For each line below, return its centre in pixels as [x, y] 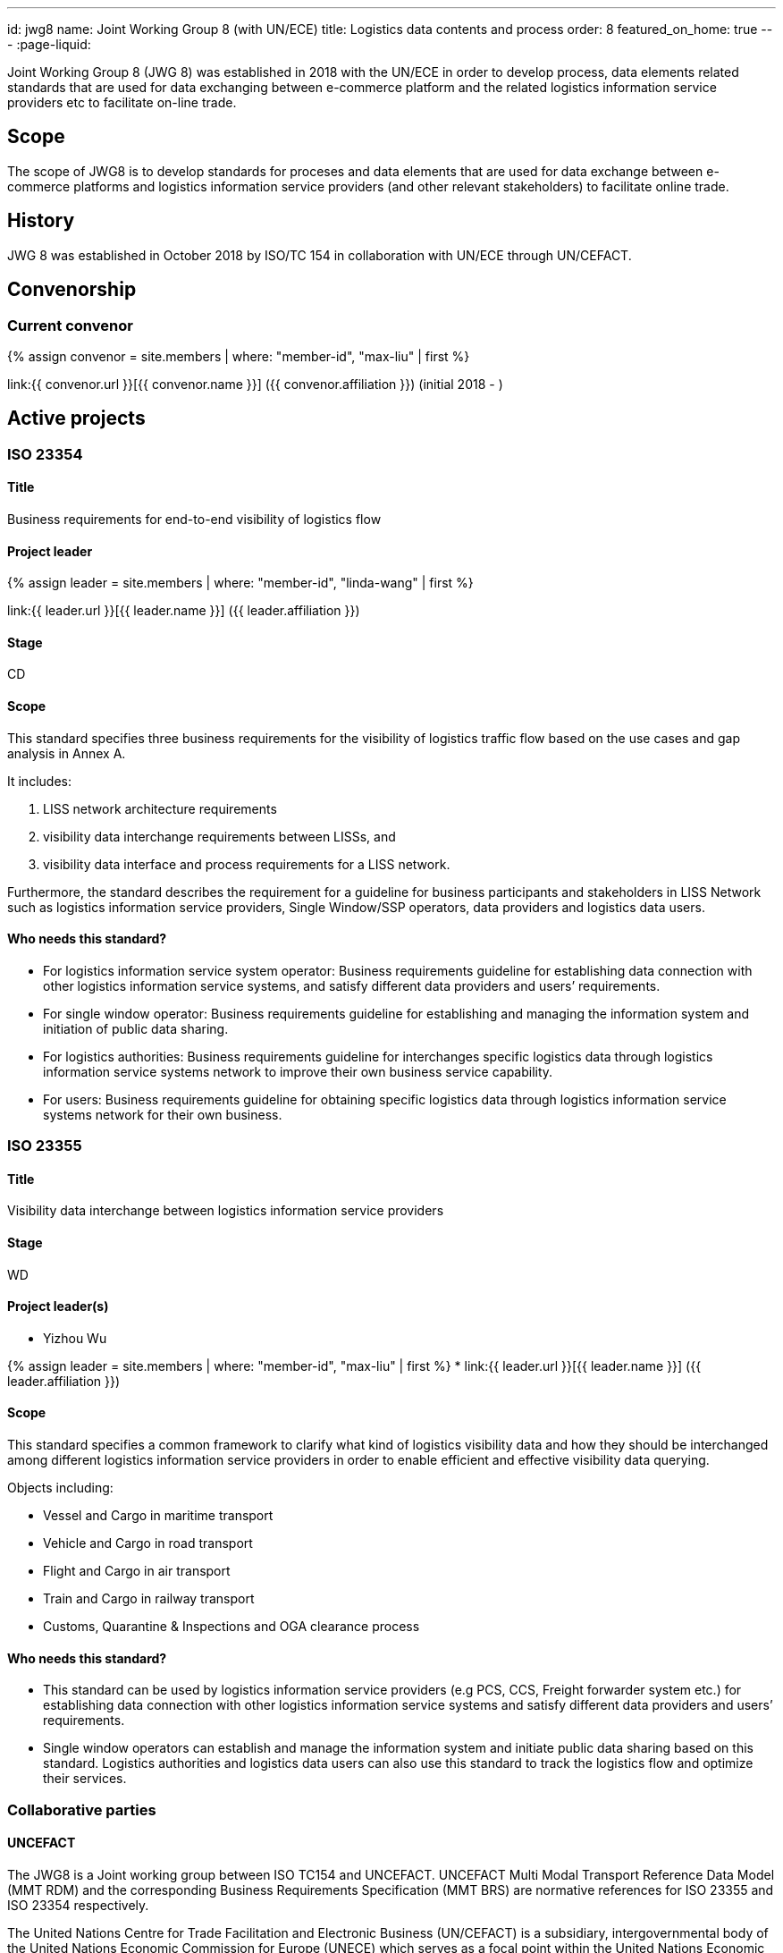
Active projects [76, 418]
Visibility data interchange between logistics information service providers [226, 1211]
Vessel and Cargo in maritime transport [158, 1516]
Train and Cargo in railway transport [149, 1599]
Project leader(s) [58, 1306]
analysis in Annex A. [67, 753]
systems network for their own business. [163, 1114]
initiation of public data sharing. [136, 1028]
